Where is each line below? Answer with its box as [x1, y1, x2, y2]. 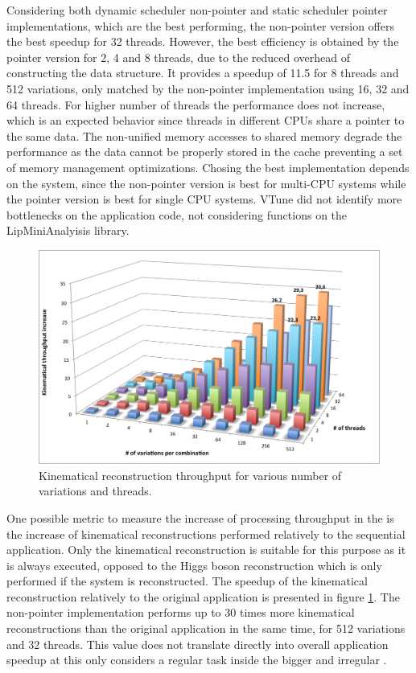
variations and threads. [39, 482, 152, 499]
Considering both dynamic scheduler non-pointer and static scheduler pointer [6, 2, 388, 18]
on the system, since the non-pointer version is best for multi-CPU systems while [6, 174, 406, 191]
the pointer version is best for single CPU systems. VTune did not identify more [6, 191, 402, 207]
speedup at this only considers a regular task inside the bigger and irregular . [6, 651, 387, 668]
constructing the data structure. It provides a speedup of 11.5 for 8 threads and [6, 64, 399, 81]
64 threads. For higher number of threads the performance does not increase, [6, 96, 385, 113]
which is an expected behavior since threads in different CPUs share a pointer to [6, 112, 405, 129]
